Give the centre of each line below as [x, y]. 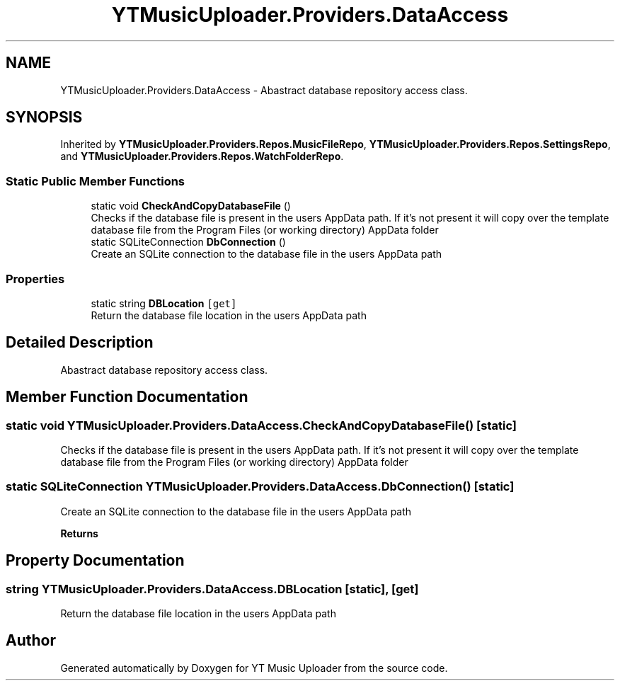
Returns [79, 533]
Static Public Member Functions [96, 181]
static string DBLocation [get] [164, 303]
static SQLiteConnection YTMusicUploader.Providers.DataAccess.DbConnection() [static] [260, 487]
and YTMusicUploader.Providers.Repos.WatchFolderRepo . [202, 156]
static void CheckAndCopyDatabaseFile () [191, 206]
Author [31, 641]
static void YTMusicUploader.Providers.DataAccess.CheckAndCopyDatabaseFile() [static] [262, 425]
